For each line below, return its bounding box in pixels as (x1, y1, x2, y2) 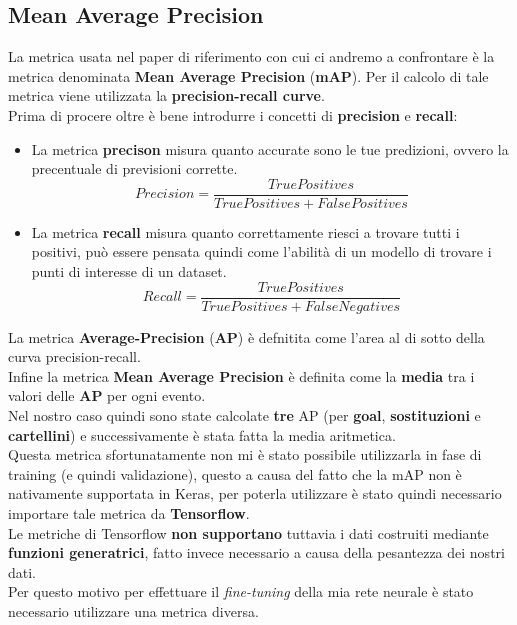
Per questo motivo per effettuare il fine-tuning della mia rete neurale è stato (8, 581, 474, 602)
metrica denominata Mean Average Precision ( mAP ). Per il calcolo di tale (8, 65, 489, 86)
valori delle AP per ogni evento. (8, 385, 206, 406)
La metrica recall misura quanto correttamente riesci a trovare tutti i (31, 221, 460, 242)
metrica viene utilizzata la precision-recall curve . (8, 85, 325, 106)
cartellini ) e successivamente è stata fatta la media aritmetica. (8, 424, 396, 445)
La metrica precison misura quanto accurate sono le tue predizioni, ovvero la (31, 138, 509, 159)
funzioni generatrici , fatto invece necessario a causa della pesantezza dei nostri (8, 542, 505, 563)
